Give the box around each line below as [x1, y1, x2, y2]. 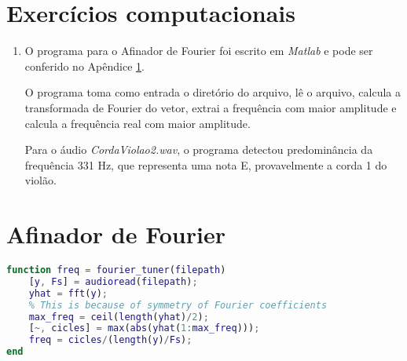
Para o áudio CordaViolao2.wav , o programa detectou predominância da [24, 141, 373, 158]
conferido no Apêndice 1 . [24, 57, 145, 74]
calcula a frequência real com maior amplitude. [24, 115, 251, 131]
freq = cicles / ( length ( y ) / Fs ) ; [28, 334, 192, 346]
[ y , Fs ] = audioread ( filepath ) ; [28, 275, 198, 287]
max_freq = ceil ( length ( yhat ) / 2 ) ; [28, 311, 209, 323]
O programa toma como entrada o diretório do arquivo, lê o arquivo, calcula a [24, 84, 401, 100]
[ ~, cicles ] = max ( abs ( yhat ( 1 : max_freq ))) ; [28, 323, 260, 334]
